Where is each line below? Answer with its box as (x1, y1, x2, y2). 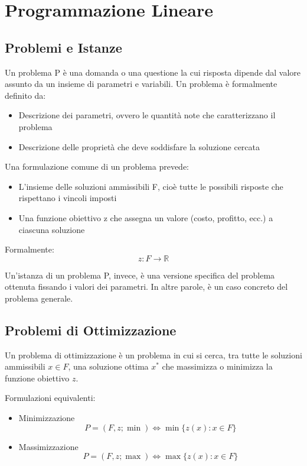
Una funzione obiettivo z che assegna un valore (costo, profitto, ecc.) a (18, 211, 273, 224)
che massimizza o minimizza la (162, 360, 273, 373)
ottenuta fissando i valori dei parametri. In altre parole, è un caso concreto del (5, 280, 288, 293)
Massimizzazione (18, 440, 79, 452)
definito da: (5, 89, 46, 101)
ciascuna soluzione (18, 223, 85, 235)
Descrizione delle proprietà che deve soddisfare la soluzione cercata (18, 140, 260, 153)
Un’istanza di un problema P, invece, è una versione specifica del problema (5, 268, 275, 281)
